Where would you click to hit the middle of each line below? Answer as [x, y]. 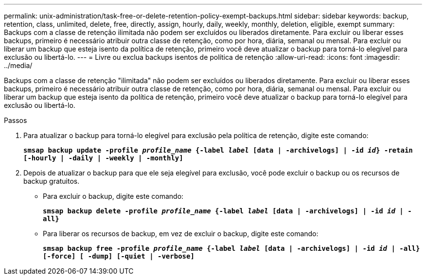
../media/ [18, 65]
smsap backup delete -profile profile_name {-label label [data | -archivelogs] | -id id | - [227, 211]
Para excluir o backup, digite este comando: [113, 196]
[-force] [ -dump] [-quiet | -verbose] [119, 256]
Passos [16, 120]
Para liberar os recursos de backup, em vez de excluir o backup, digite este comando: [181, 234]
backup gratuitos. [52, 181]
